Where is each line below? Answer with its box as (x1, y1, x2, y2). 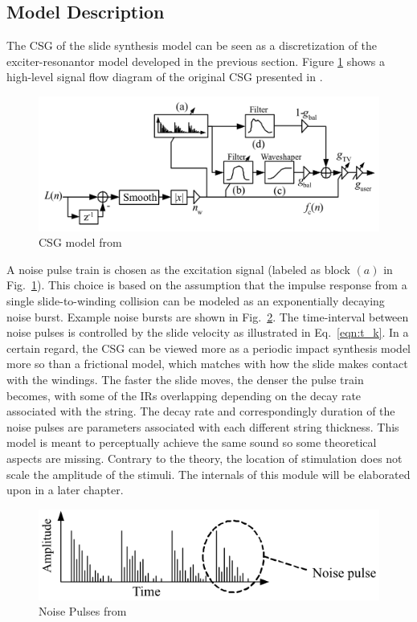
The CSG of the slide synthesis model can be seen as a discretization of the (6, 37, 378, 54)
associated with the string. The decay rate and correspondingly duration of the (6, 403, 395, 419)
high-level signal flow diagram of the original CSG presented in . (6, 68, 323, 85)
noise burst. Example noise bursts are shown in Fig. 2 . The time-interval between (6, 308, 409, 325)
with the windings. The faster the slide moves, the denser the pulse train (6, 371, 364, 388)
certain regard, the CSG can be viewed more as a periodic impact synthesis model (6, 339, 411, 356)
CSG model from (39, 234, 122, 251)
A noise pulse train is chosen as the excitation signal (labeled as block (6, 260, 350, 277)
